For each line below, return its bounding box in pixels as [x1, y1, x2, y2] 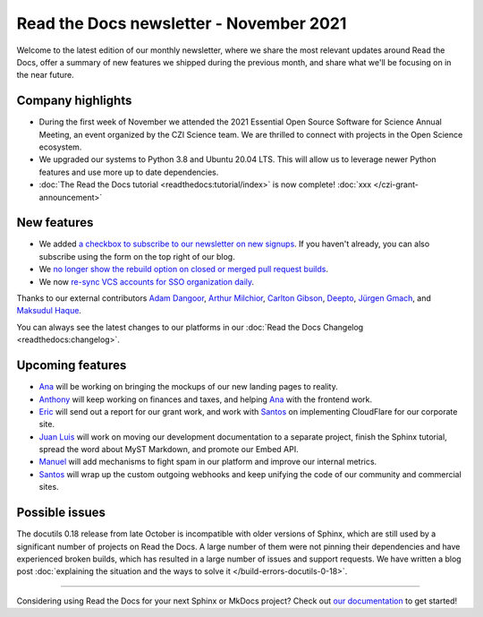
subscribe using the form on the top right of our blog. [38, 251, 236, 261]
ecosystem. [38, 141, 82, 152]
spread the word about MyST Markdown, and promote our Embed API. [38, 444, 299, 455]
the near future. [16, 70, 75, 81]
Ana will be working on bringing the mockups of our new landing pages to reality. [38, 381, 339, 392]
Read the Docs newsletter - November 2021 [16, 13, 347, 33]
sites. [38, 482, 59, 493]
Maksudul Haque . [16, 305, 82, 316]
